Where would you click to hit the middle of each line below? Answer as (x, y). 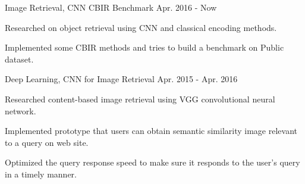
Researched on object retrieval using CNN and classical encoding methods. (141, 27)
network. (21, 110)
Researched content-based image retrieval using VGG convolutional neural (140, 99)
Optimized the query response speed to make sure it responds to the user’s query (152, 162)
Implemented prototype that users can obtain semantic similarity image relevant (151, 131)
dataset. (19, 59)
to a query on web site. (47, 142)
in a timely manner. (41, 174)
